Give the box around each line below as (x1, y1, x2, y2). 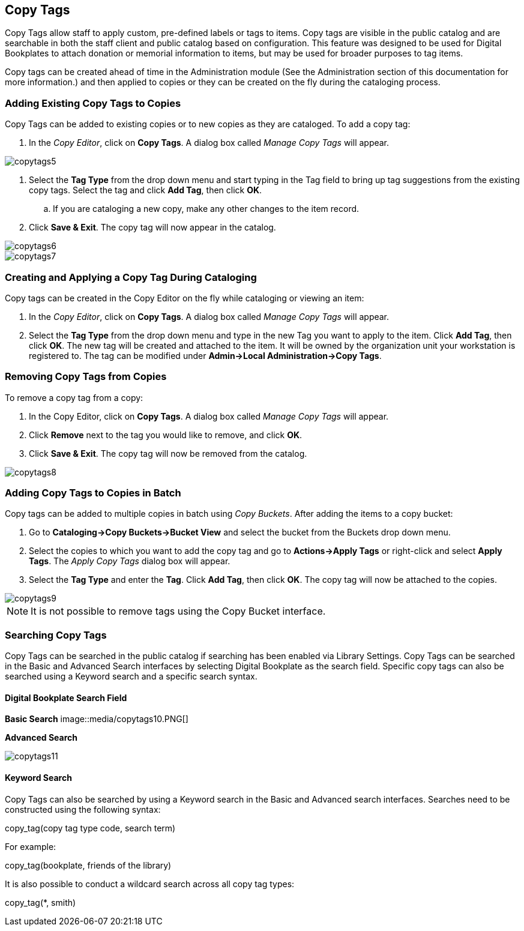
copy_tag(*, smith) (5, 897, 76, 908)
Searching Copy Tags (5, 628, 107, 641)
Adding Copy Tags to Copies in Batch (5, 487, 181, 499)
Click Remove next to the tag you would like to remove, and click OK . (29, 429, 303, 440)
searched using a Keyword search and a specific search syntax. (5, 671, 257, 682)
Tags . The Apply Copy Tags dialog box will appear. (29, 556, 230, 567)
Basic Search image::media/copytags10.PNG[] (5, 714, 188, 725)
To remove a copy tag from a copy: (5, 392, 143, 403)
